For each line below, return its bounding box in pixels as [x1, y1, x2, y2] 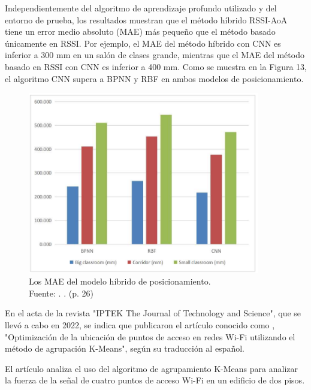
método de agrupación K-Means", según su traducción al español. [5, 342, 244, 355]
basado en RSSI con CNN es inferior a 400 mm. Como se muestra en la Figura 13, [5, 60, 307, 72]
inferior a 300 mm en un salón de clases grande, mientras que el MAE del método [5, 49, 304, 61]
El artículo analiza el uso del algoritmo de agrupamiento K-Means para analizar [5, 362, 298, 374]
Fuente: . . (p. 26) [29, 286, 93, 299]
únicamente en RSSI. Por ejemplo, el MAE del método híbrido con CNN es [5, 37, 281, 49]
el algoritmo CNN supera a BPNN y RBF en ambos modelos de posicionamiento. [5, 72, 304, 84]
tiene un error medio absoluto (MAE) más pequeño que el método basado [5, 25, 276, 38]
